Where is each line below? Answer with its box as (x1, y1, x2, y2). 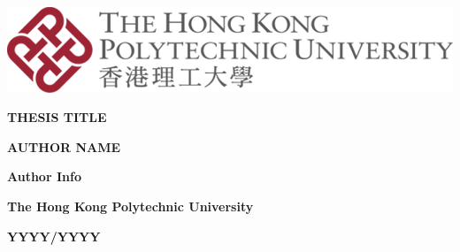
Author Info (7, 167, 81, 186)
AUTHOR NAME (7, 137, 121, 156)
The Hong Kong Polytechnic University (7, 196, 254, 215)
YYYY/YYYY (7, 226, 101, 245)
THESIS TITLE (7, 108, 107, 126)
